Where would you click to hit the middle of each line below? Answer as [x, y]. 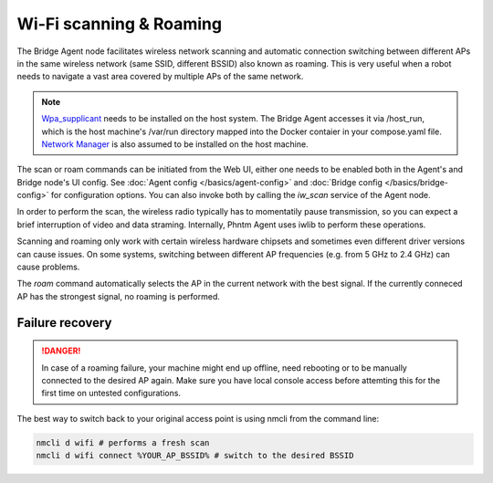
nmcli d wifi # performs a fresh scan [123, 442]
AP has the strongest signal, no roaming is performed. [119, 296]
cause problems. [48, 267]
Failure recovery [64, 323]
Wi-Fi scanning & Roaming [120, 24]
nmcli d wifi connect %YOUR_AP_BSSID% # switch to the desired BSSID [195, 456]
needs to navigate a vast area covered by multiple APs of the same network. [160, 77]
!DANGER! [61, 351]
